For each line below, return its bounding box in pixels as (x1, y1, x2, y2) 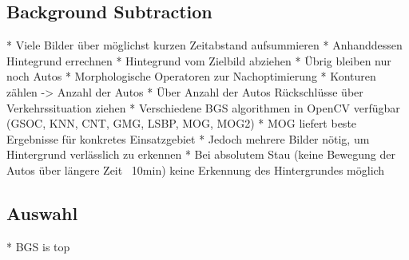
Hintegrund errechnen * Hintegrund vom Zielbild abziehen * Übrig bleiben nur (6, 52, 391, 69)
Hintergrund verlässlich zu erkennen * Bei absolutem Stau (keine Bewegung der (6, 146, 395, 163)
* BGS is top (6, 238, 70, 254)
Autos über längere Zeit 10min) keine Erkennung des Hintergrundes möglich (6, 161, 385, 178)
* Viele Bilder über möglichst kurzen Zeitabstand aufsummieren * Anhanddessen (6, 37, 403, 53)
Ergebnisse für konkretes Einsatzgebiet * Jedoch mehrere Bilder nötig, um (6, 130, 370, 147)
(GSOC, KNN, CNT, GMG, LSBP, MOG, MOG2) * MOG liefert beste (6, 115, 357, 132)
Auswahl (6, 200, 78, 225)
